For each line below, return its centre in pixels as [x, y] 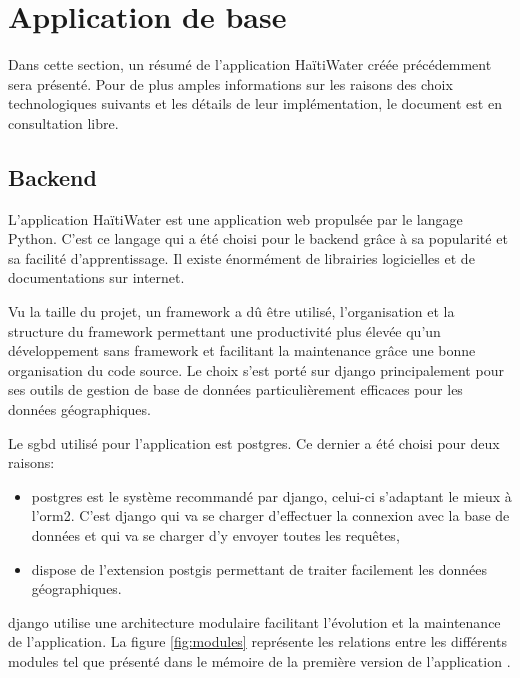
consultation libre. [63, 122]
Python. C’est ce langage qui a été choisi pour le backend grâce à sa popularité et [258, 238]
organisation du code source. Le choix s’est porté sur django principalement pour [256, 369]
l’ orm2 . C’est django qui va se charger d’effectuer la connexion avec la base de [270, 515]
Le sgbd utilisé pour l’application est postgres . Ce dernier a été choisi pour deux [254, 442]
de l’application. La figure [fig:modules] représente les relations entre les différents [258, 641]
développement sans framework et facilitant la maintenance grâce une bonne [242, 350]
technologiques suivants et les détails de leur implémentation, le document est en [255, 103]
